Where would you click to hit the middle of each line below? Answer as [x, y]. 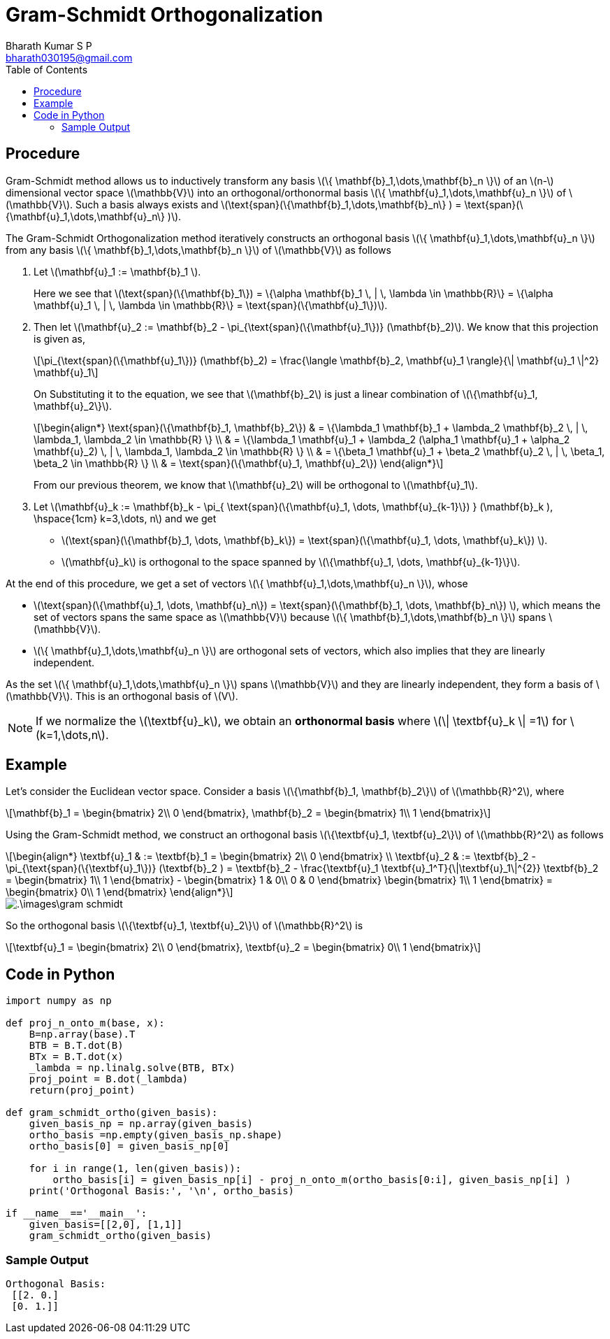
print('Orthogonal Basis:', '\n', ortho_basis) [162, 1191]
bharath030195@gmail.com [69, 57]
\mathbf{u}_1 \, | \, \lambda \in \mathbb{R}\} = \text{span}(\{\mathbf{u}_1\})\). [211, 305]
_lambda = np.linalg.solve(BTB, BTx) [132, 1068]
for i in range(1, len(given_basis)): [135, 1169]
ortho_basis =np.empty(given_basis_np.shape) [156, 1135]
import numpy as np [59, 1001]
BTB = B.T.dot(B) [76, 1046]
